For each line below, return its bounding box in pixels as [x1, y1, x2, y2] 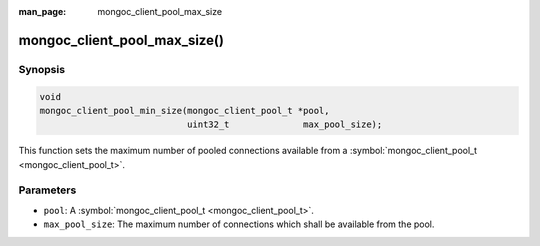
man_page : [18, 6, 67, 17]
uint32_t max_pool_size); [186, 119, 383, 130]
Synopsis [18, 62, 65, 76]
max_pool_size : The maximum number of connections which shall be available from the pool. [43, 218, 435, 230]
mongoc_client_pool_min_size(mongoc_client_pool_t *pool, [39, 105, 330, 116]
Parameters [18, 183, 77, 197]
